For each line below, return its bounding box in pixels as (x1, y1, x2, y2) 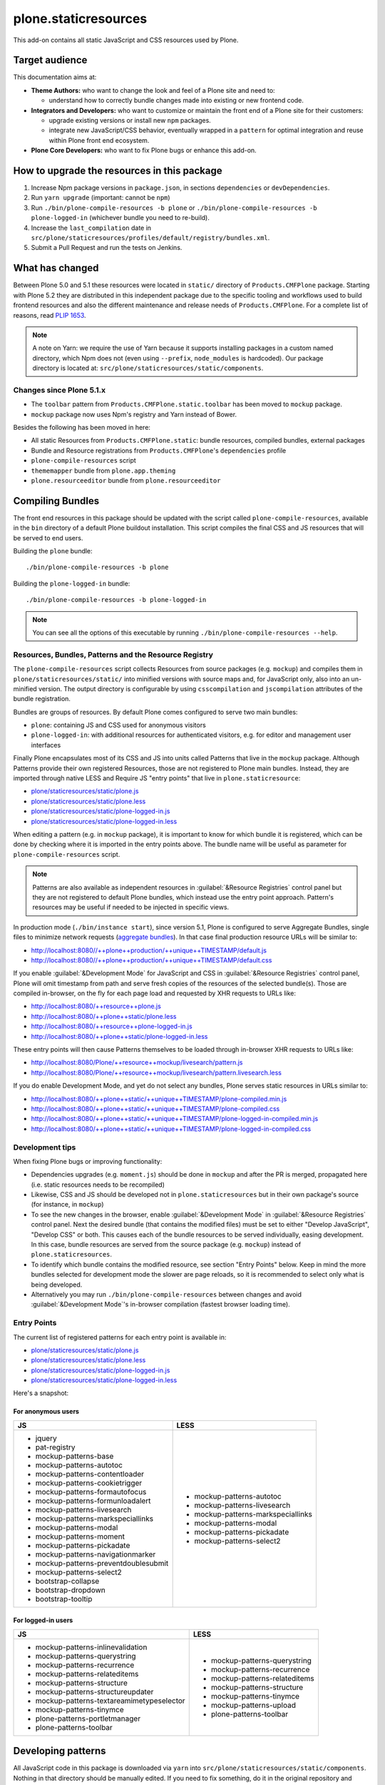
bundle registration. (13, 695, 71, 703)
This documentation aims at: (13, 73, 97, 81)
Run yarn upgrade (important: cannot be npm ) (31, 193, 170, 202)
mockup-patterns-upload (210, 1700, 296, 1710)
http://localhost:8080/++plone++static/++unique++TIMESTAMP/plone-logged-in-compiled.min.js (31, 1115, 319, 1123)
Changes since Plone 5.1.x (13, 385, 106, 395)
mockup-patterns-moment (35, 1532, 125, 1542)
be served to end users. (13, 533, 83, 542)
